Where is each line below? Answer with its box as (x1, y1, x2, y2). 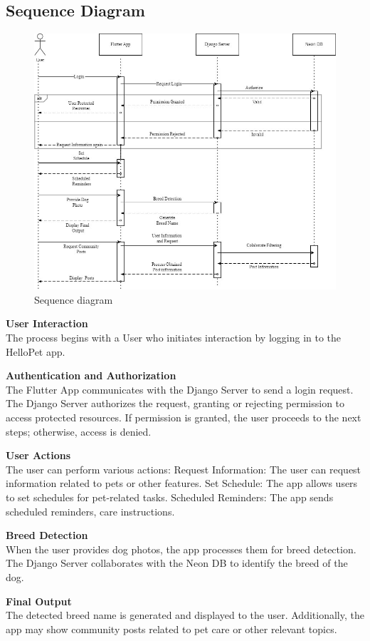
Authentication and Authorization (6, 368, 176, 383)
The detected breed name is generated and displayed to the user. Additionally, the (6, 607, 364, 622)
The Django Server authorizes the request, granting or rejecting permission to (6, 396, 345, 411)
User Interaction (6, 316, 88, 331)
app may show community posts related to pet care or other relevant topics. (6, 621, 337, 636)
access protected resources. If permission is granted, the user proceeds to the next (6, 409, 361, 424)
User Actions (6, 448, 71, 463)
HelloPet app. (6, 344, 65, 359)
